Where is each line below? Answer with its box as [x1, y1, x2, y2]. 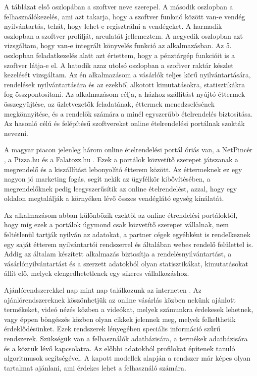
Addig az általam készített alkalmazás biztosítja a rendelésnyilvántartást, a [4, 249, 232, 259]
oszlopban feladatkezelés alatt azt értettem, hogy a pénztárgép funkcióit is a [4, 50, 235, 60]
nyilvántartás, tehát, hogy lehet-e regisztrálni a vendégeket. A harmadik [4, 21, 222, 31]
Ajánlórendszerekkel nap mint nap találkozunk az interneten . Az [4, 285, 202, 295]
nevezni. [4, 127, 28, 138]
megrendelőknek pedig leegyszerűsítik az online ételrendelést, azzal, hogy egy [4, 183, 237, 193]
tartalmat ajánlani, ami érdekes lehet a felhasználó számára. [4, 362, 186, 373]
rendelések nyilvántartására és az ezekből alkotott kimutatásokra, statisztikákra [4, 79, 245, 89]
